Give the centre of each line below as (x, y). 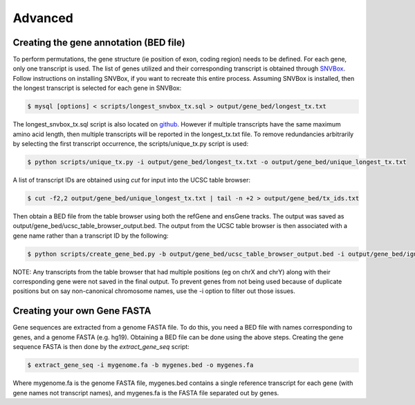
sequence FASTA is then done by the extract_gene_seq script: (101, 347)
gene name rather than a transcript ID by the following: (91, 236)
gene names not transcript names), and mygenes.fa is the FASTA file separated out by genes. (146, 393)
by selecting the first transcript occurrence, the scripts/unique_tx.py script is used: (131, 143)
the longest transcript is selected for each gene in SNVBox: (97, 88)
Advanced (43, 18)
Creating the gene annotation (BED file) (99, 43)
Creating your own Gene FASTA (82, 311)
